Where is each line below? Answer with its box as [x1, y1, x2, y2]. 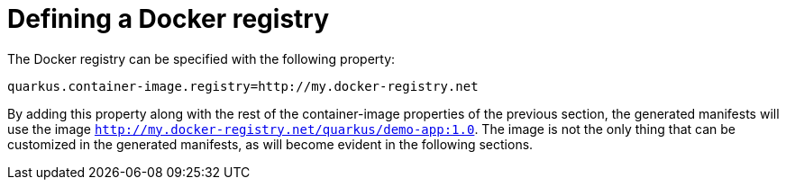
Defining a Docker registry [7, 4, 330, 34]
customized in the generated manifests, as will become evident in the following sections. [7, 136, 534, 152]
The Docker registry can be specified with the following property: [7, 50, 396, 67]
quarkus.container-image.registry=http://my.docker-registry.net [7, 78, 479, 93]
